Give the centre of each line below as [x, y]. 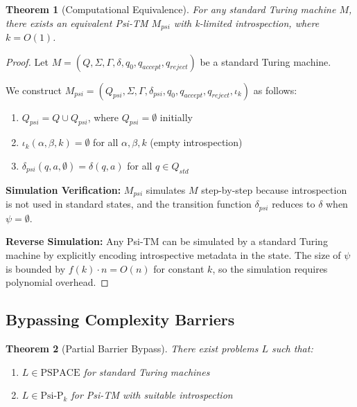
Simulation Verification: [63, 189]
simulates [166, 189]
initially [176, 117]
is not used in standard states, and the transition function [129, 204]
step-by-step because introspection [274, 189]
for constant [179, 268]
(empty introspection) [196, 142]
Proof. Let [27, 61]
